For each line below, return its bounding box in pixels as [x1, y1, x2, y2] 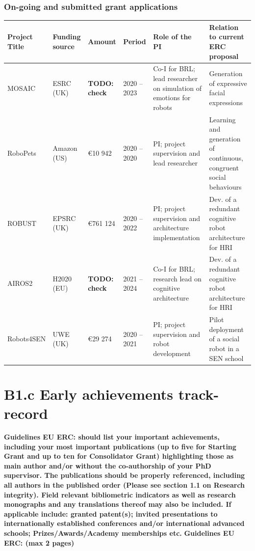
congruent [209, 162, 239, 172]
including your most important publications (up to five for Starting [4, 441, 236, 451]
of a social [209, 333, 240, 344]
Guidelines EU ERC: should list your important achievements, [4, 431, 220, 441]
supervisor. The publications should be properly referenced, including [4, 470, 245, 480]
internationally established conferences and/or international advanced [4, 518, 245, 528]
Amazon [52, 143, 77, 153]
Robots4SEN [7, 333, 46, 344]
